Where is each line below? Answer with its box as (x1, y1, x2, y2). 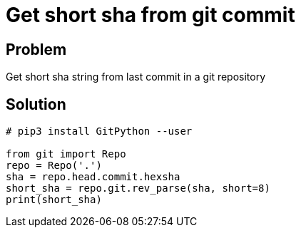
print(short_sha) (6, 194, 102, 206)
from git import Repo (6, 148, 126, 160)
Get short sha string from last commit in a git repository (6, 71, 266, 83)
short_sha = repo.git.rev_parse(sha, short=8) (6, 182, 270, 195)
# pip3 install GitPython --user (6, 125, 193, 138)
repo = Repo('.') (6, 160, 102, 172)
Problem (6, 40, 67, 58)
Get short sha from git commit (6, 3, 295, 27)
